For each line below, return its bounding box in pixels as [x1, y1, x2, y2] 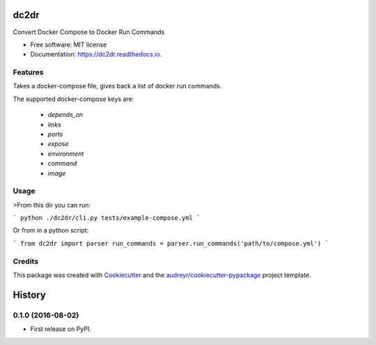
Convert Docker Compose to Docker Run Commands [13, 28, 165, 36]
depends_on [47, 111, 84, 119]
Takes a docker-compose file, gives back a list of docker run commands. [13, 82, 222, 90]
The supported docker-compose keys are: [13, 95, 134, 103]
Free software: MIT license [30, 40, 107, 49]
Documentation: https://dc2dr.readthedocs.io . [30, 50, 162, 58]
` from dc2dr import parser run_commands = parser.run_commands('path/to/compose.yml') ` [13, 239, 329, 247]
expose [47, 140, 69, 148]
